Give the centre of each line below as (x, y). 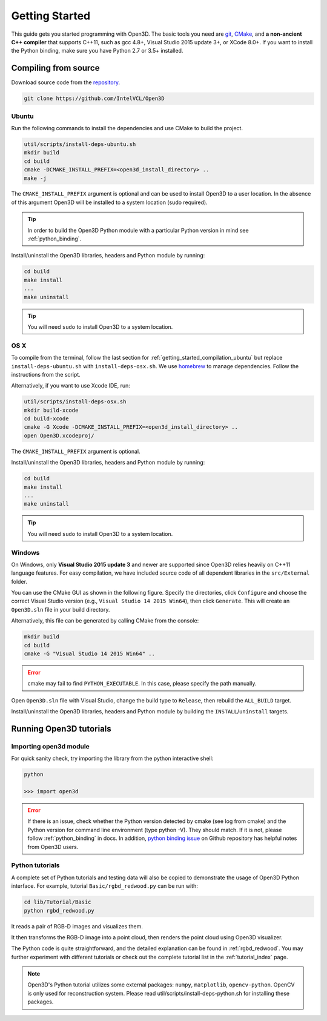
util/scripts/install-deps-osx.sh (75, 402)
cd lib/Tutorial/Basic (58, 902)
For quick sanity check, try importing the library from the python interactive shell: (112, 758)
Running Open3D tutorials (61, 729)
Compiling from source (55, 68)
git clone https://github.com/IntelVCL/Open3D (94, 99)
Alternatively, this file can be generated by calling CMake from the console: (105, 621)
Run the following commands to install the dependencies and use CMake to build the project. (127, 128)
